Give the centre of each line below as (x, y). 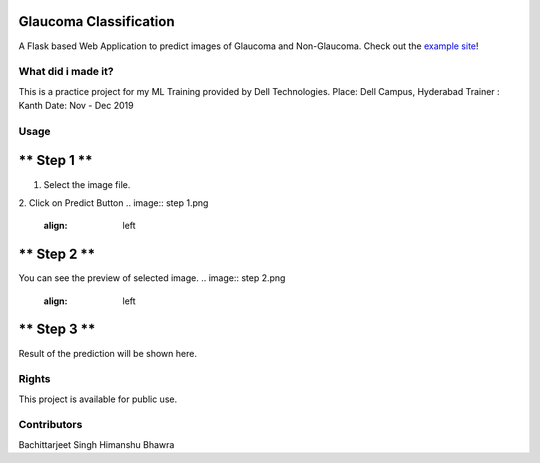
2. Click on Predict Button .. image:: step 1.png (113, 202)
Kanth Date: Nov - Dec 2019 (76, 106)
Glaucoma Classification (96, 21)
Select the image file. (87, 184)
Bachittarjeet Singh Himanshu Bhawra (96, 444)
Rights (34, 379)
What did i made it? (66, 72)
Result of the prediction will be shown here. (107, 353)
